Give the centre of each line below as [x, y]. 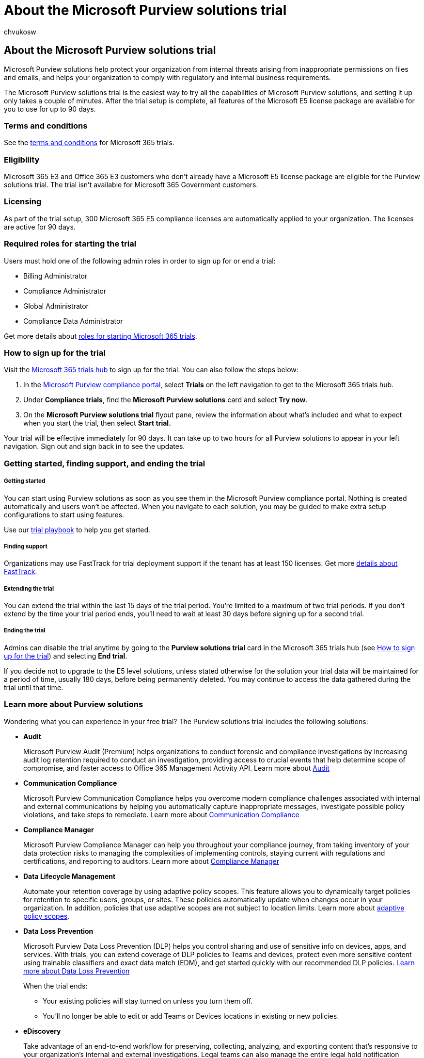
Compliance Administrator [65, 291]
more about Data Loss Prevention [77, 971]
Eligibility [22, 159]
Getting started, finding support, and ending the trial [105, 463]
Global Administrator [56, 306]
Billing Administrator [55, 276]
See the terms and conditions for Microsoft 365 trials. [89, 143]
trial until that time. [34, 687]
